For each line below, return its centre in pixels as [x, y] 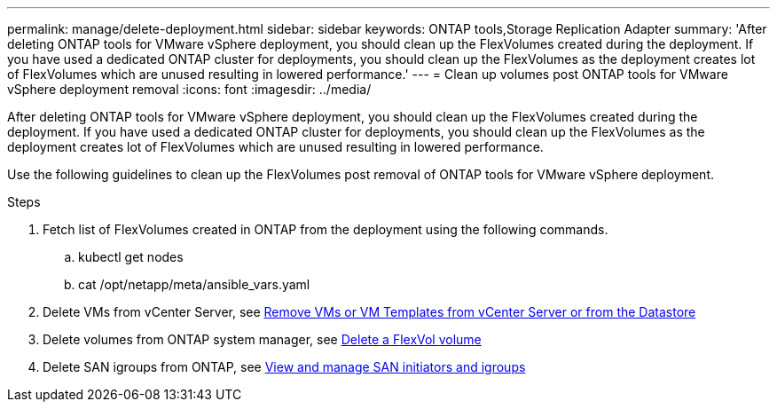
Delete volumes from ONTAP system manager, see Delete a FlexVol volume [262, 339]
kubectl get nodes [131, 257]
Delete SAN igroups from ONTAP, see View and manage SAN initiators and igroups [284, 367]
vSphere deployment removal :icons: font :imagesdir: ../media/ [189, 89]
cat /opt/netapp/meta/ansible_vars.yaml [194, 284]
